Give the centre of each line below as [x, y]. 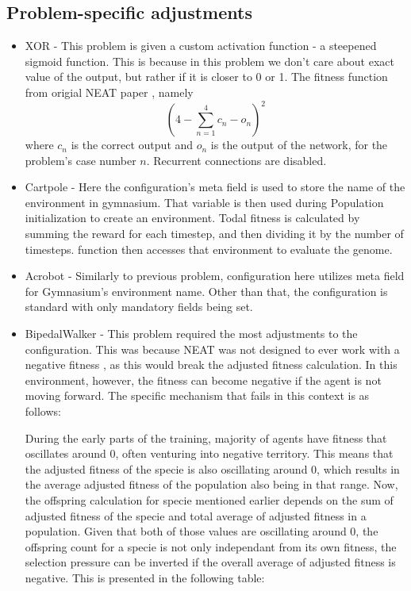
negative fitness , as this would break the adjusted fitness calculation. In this [211, 365]
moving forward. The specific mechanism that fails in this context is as [197, 395]
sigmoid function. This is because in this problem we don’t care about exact [209, 61]
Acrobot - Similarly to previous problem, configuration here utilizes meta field [215, 276]
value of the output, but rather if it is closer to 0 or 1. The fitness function [206, 77]
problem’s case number [81, 160]
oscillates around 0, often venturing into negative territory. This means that [209, 453]
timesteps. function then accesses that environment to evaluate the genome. [209, 249]
